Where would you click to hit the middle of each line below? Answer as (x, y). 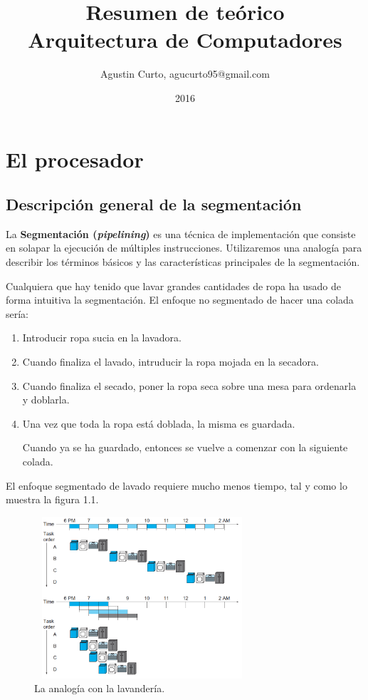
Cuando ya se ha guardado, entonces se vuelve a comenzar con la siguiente (185, 447)
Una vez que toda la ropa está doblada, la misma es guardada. (159, 423)
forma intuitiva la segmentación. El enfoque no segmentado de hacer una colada (180, 300)
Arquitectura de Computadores (185, 40)
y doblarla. (46, 400)
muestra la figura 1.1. (52, 499)
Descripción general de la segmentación (154, 204)
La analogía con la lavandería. (100, 688)
